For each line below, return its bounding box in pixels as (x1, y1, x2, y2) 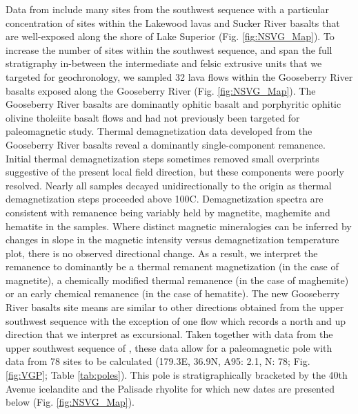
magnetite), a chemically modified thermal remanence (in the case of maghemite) (6, 272, 349, 287)
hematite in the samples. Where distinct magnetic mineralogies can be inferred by (6, 218, 352, 233)
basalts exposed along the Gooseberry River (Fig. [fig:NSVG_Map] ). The (6, 83, 316, 97)
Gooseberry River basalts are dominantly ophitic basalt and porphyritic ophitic (6, 97, 341, 111)
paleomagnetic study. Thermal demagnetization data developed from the (6, 124, 312, 138)
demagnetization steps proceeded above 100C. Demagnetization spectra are (6, 191, 324, 206)
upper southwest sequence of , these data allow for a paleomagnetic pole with (6, 340, 332, 355)
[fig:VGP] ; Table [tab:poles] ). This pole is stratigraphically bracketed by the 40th (6, 368, 348, 382)
